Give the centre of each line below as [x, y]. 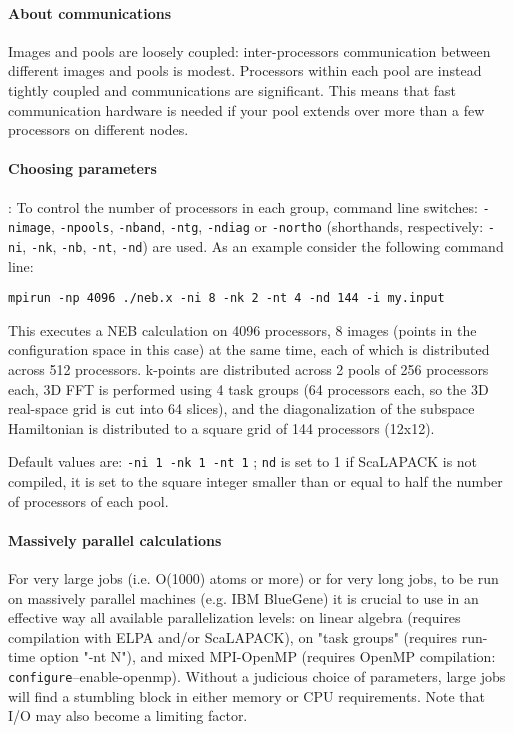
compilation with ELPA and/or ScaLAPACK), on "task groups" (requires [232, 636]
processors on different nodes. [98, 129]
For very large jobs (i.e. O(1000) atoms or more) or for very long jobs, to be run [253, 577]
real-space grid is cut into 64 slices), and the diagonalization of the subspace [241, 408]
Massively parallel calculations [115, 539]
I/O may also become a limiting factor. [128, 715]
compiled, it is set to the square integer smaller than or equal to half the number [255, 481]
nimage [29, 228]
